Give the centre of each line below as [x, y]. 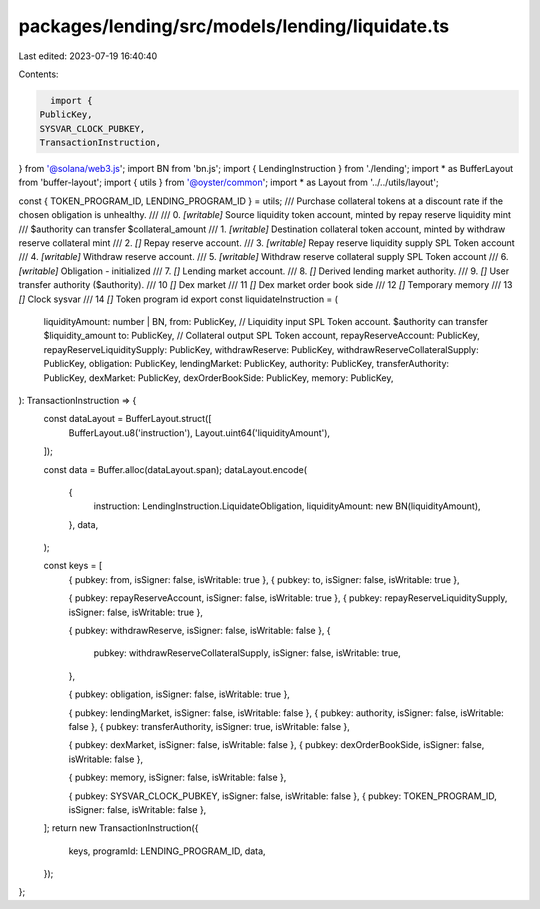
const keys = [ [73, 566]
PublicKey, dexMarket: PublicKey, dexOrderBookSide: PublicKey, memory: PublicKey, [218, 377]
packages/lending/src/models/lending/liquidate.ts [234, 26]
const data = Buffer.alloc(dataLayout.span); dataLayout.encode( [175, 469]
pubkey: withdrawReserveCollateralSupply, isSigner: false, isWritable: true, [247, 653]
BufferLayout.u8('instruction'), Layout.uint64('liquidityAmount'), [199, 432]
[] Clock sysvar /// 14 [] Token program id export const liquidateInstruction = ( [178, 299]
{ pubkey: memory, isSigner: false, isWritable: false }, [177, 777]
